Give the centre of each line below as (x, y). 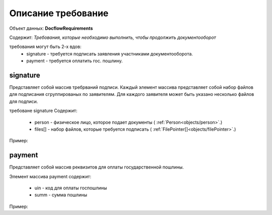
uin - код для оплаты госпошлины (71, 188)
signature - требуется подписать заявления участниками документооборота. (110, 53)
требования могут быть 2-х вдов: (45, 47)
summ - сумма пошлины (61, 195)
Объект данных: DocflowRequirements (51, 28)
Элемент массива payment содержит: (50, 176)
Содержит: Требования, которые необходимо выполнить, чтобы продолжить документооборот (113, 37)
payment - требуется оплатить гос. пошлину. (75, 61)
